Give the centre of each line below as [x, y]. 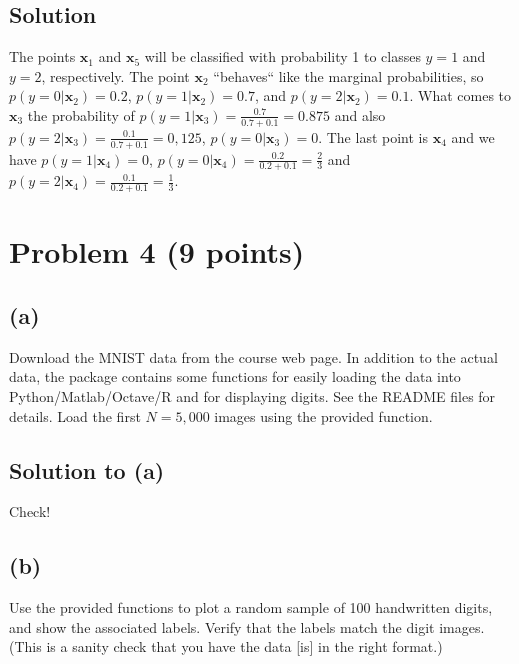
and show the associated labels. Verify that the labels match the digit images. [247, 626]
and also [360, 114]
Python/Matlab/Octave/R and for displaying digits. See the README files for [252, 396]
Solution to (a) [87, 469]
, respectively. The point [115, 75]
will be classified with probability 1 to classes [282, 56]
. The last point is [373, 136]
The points [42, 56]
